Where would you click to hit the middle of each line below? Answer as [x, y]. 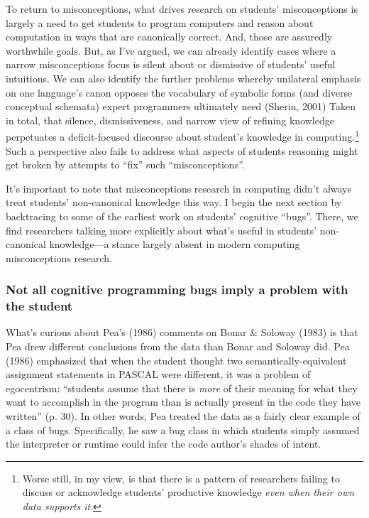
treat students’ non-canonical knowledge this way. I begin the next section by [174, 202]
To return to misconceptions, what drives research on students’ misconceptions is [182, 9]
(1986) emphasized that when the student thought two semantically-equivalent [176, 360]
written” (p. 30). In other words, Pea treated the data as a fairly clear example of [183, 416]
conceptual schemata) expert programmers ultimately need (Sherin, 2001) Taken [181, 106]
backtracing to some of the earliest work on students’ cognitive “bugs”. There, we [182, 216]
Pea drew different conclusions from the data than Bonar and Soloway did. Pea [178, 346]
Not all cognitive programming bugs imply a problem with [177, 290]
